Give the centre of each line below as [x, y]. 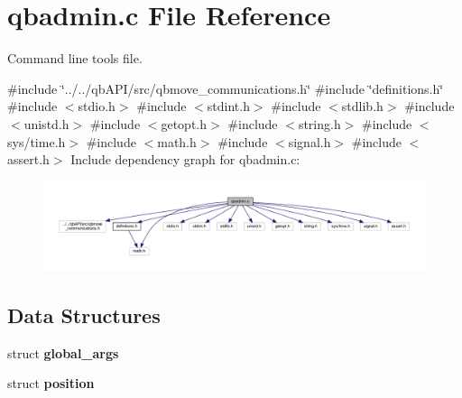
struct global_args [63, 352]
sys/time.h [37, 141]
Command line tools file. [75, 58]
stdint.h [228, 106]
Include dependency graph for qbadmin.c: [185, 159]
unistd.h [46, 123]
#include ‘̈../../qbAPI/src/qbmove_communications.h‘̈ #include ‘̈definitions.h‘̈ [226, 88]
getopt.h [184, 123]
